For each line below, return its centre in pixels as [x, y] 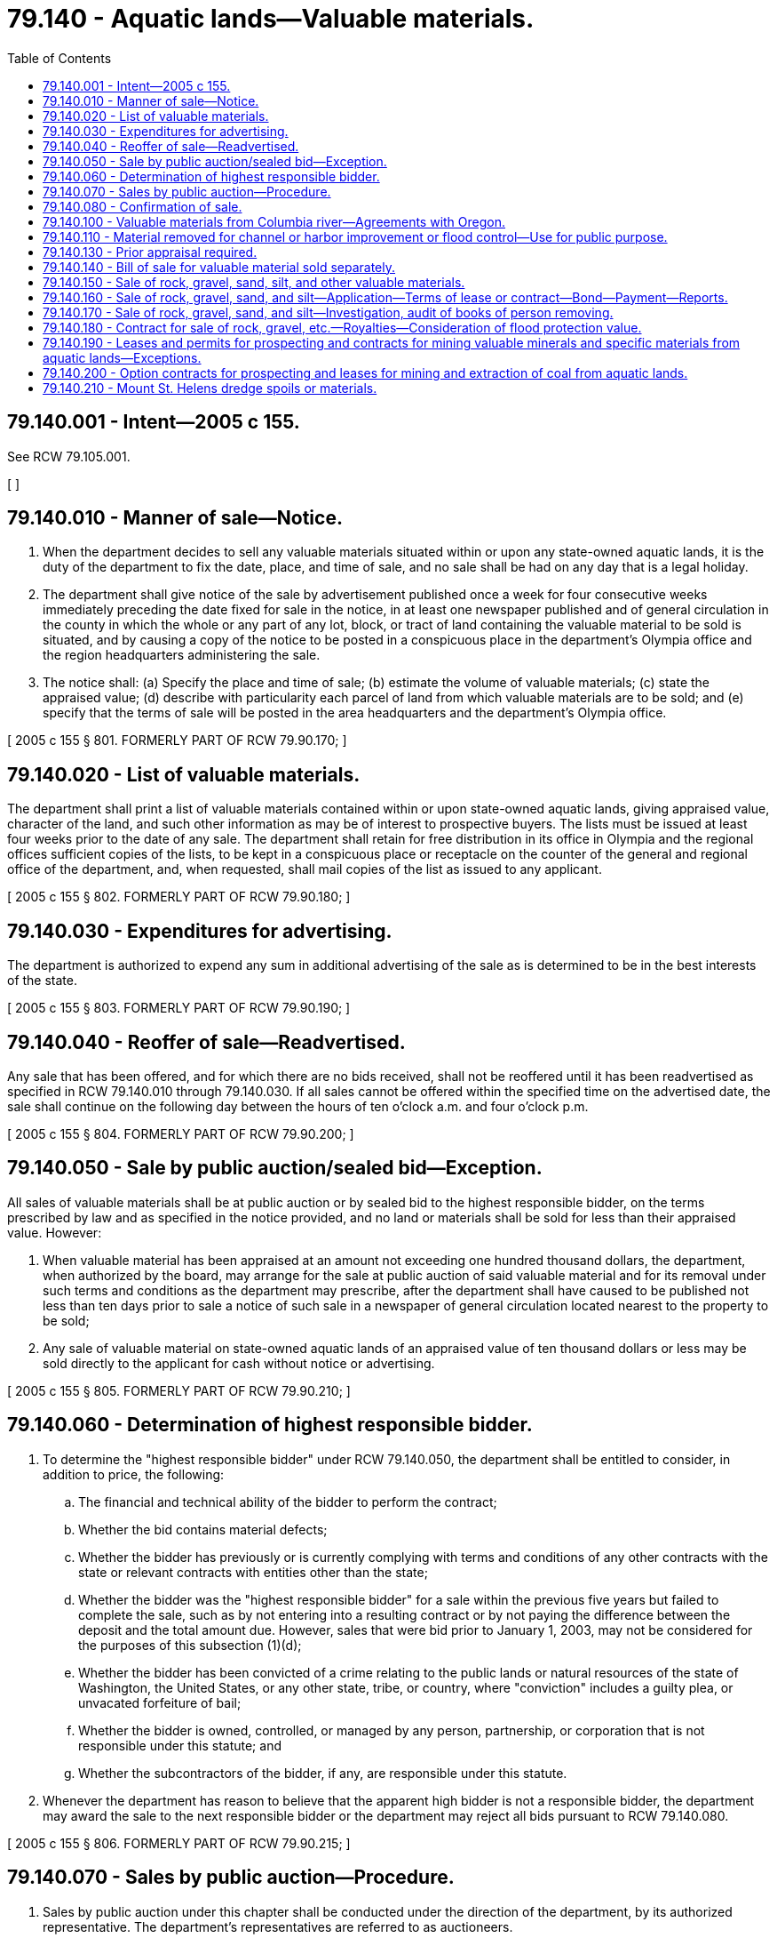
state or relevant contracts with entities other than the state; [253, 1572]
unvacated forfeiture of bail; [160, 1702]
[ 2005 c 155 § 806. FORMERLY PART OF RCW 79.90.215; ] [179, 1843]
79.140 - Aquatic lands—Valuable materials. [271, 19]
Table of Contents [59, 58]
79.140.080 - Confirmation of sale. [143, 206]
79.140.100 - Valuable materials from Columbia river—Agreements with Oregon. [274, 221]
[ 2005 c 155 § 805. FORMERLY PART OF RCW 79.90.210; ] [179, 1390]
